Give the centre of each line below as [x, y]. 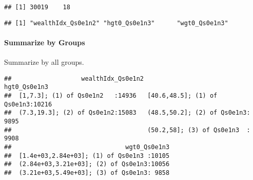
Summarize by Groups [45, 42]
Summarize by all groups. [44, 62]
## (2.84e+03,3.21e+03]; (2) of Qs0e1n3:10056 [87, 164]
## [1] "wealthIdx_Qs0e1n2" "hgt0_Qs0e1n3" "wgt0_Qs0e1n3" [116, 23]
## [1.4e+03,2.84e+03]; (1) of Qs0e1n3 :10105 [87, 156]
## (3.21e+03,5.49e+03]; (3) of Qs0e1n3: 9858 [87, 173]
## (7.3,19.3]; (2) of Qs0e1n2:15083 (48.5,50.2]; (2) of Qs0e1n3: [127, 113]
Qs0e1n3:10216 [28, 104]
